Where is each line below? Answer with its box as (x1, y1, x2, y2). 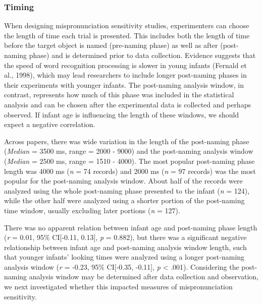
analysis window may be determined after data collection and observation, (29, 271, 258, 282)
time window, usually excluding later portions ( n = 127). (4, 205, 180, 215)
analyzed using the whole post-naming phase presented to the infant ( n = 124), (4, 185, 250, 196)
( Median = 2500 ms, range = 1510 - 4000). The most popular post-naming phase (4, 155, 255, 166)
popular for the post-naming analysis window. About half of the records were (4, 175, 243, 186)
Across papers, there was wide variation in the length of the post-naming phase (4, 136, 249, 146)
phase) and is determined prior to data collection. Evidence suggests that (29, 50, 256, 60)
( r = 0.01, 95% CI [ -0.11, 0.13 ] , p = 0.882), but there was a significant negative (4, 232, 247, 242)
